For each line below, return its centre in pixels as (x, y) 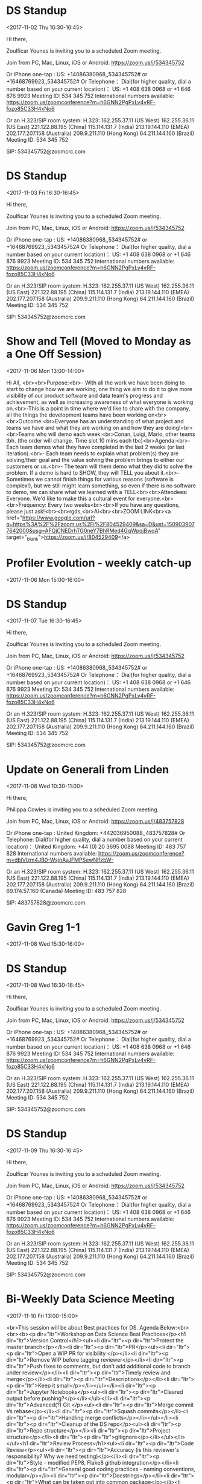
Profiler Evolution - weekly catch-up (99, 563)
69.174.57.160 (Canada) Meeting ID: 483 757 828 (66, 891)
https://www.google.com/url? (58, 518)
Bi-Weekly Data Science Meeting (90, 1299)
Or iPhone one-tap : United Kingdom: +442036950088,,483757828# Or (96, 833)
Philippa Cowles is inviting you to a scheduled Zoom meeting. (83, 810)
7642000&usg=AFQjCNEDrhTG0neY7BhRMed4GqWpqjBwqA (82, 530)
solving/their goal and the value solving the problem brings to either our (96, 460)
